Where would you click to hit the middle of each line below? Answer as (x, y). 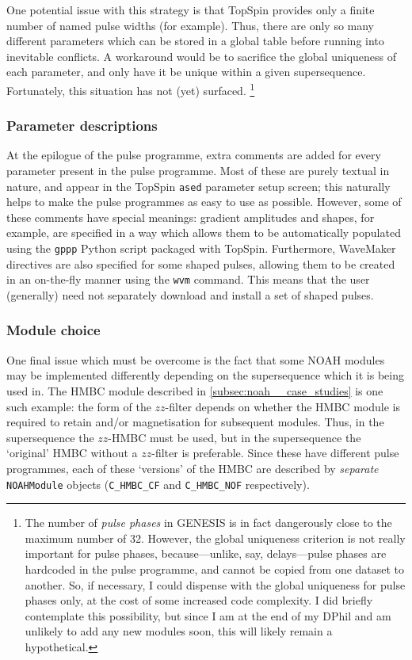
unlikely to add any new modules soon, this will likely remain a (179, 631)
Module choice (53, 330)
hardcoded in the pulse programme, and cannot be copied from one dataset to (215, 568)
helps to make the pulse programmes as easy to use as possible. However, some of (204, 202)
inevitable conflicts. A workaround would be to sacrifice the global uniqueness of (201, 56)
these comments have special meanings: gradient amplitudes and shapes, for (191, 217)
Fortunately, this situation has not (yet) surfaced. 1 (131, 89)
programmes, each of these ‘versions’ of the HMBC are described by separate (193, 468)
